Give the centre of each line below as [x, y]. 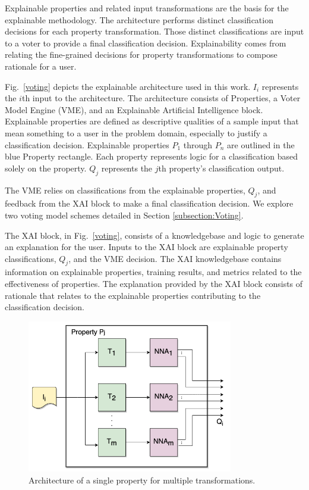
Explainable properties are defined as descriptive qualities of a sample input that [152, 121]
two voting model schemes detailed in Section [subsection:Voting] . [124, 215]
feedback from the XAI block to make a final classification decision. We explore [149, 203]
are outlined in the [261, 144]
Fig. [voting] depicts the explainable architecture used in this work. [128, 86]
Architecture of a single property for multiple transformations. [142, 480]
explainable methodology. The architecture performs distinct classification [139, 19]
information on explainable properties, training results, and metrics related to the [153, 272]
